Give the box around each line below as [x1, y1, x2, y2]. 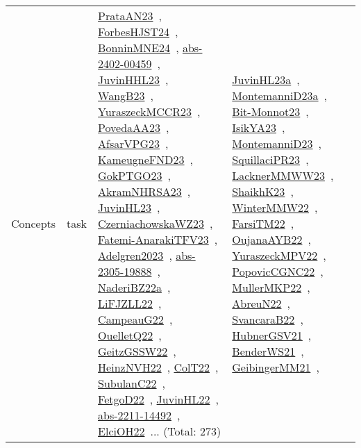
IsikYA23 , [232, 119, 285, 135]
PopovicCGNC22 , [232, 263, 324, 279]
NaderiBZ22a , [98, 279, 171, 295]
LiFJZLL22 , [98, 295, 162, 311]
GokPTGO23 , [98, 167, 171, 183]
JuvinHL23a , [232, 72, 300, 88]
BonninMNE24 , [98, 40, 179, 56]
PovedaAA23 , [98, 119, 169, 135]
